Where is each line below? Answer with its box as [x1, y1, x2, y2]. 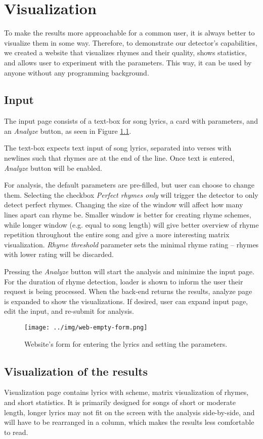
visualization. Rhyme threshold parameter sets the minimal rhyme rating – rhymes [4, 239, 259, 249]
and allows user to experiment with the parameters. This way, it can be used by [4, 57, 252, 67]
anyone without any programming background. [4, 67, 149, 78]
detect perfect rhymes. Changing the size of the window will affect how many [4, 199, 243, 210]
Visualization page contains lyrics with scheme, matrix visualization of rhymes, [4, 387, 249, 397]
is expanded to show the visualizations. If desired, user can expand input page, [4, 296, 248, 306]
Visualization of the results [4, 363, 148, 379]
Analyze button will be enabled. [4, 162, 102, 173]
